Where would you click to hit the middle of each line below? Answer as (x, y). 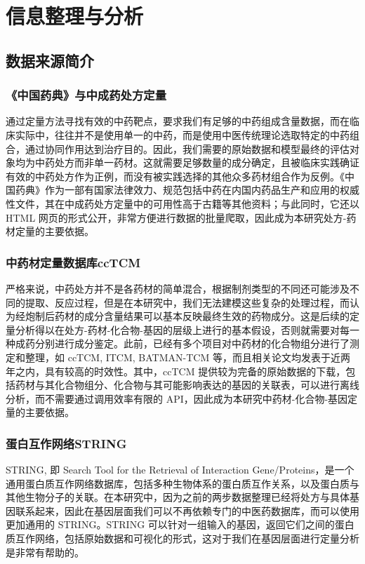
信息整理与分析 (75, 16)
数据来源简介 (50, 60)
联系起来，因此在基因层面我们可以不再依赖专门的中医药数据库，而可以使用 (187, 510)
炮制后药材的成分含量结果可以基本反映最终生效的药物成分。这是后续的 (187, 316)
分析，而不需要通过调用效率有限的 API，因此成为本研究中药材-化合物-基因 (177, 398)
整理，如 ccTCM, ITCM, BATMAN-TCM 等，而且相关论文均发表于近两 (187, 357)
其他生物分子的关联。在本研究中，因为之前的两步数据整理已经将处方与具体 (178, 497)
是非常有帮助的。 (45, 552)
